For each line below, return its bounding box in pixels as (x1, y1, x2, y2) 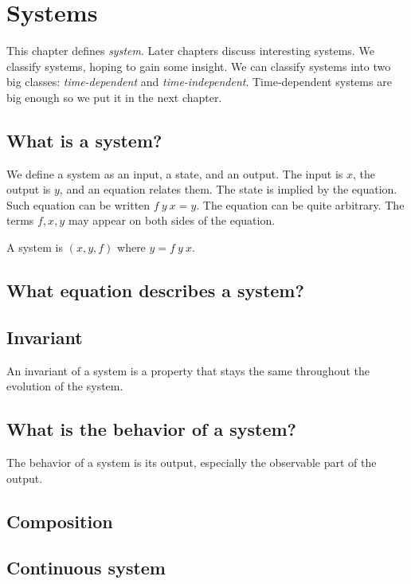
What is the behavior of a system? (6, 417, 296, 441)
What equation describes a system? (6, 278, 304, 303)
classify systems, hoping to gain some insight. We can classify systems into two (6, 57, 391, 74)
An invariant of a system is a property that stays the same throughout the (6, 362, 370, 378)
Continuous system (6, 555, 166, 580)
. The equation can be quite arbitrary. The (196, 196, 405, 213)
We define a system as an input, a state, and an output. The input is (6, 165, 343, 182)
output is (6, 181, 51, 198)
